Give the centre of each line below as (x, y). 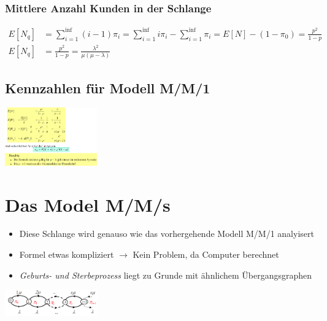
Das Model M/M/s (88, 204)
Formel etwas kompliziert (67, 254)
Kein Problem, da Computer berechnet (206, 254)
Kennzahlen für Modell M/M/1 (108, 87)
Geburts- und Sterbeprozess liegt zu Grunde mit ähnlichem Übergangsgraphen (166, 275)
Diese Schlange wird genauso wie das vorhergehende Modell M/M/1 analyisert (167, 234)
